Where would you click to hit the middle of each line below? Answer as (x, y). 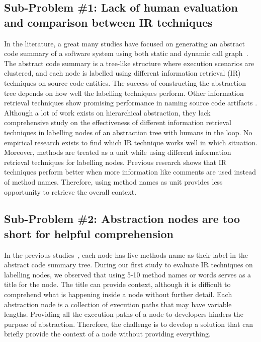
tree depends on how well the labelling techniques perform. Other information (124, 93)
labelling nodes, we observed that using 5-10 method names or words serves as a (128, 274)
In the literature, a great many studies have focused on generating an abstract (124, 43)
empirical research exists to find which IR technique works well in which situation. (131, 142)
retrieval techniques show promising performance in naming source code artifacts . (131, 103)
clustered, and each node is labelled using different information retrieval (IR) (122, 73)
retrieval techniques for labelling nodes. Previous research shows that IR (115, 162)
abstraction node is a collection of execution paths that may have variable (118, 304)
